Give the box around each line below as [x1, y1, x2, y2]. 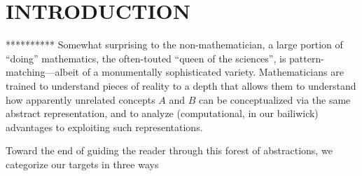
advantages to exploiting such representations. [6, 119, 203, 134]
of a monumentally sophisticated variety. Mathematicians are [82, 65, 344, 79]
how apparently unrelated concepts [6, 92, 155, 107]
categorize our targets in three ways [6, 156, 159, 171]
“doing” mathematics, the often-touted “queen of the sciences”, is [6, 50, 286, 65]
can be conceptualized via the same [199, 92, 351, 107]
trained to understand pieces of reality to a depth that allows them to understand [6, 78, 356, 93]
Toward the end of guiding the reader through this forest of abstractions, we [6, 143, 333, 158]
